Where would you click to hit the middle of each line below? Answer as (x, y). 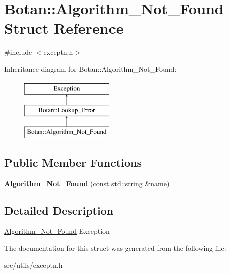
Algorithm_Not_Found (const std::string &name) (87, 183)
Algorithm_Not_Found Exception (57, 231)
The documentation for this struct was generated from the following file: (115, 248)
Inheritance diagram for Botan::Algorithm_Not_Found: (90, 68)
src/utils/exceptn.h (33, 265)
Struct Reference (64, 28)
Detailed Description (59, 210)
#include (18, 52)
